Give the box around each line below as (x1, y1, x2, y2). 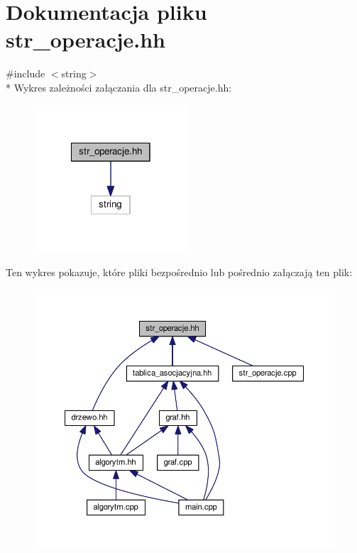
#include (6, 66, 45, 81)
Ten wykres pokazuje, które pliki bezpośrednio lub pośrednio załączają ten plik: (6, 264, 353, 279)
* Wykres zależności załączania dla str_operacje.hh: (6, 80, 232, 94)
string (61, 66, 87, 81)
